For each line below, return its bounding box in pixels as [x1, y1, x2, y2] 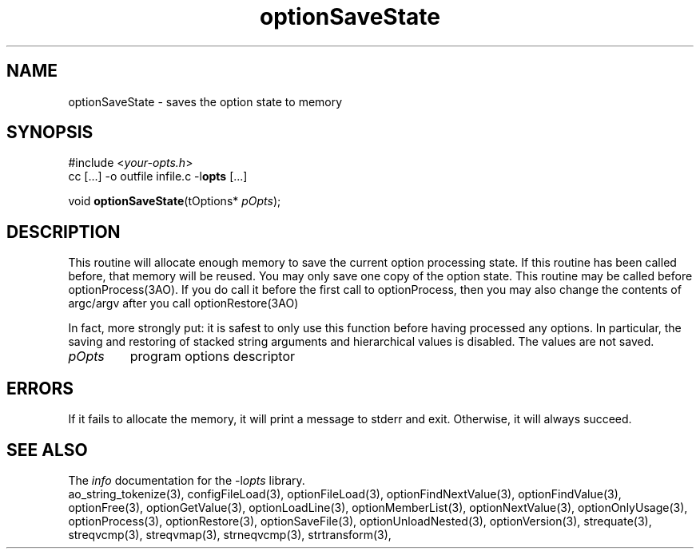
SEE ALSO [6, 439, 88, 460]
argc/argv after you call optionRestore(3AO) [68, 296, 299, 311]
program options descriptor [129, 348, 296, 365]
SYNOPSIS [6, 122, 93, 143]
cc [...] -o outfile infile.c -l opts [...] [68, 169, 248, 184]
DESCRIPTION [6, 221, 121, 242]
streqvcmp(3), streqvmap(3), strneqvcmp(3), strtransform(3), [68, 527, 392, 541]
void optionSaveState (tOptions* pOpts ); [68, 194, 281, 208]
